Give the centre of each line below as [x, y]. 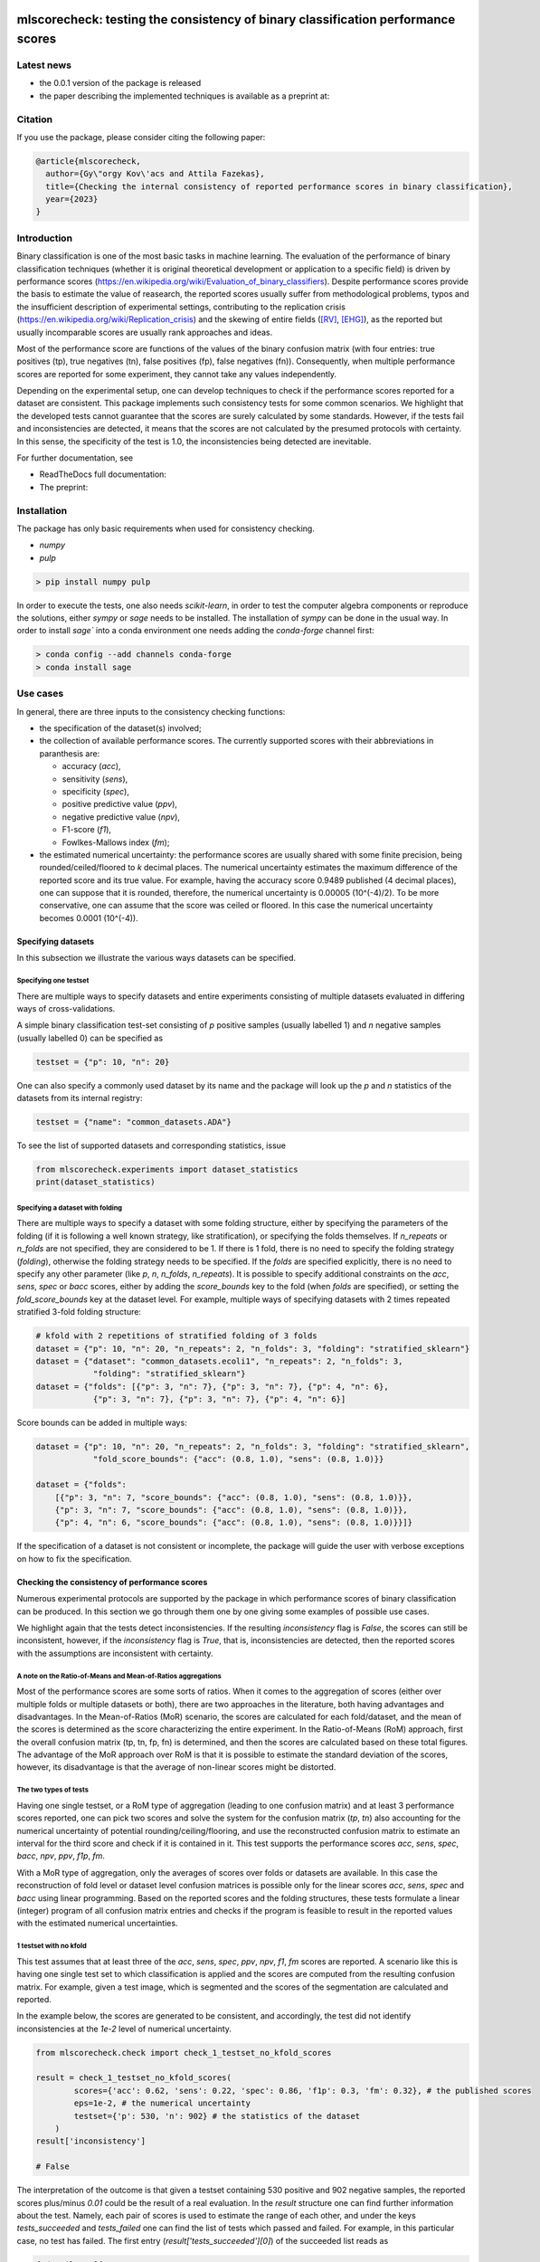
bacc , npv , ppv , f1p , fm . [61, 1856]
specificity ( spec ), [96, 791]
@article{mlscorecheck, [89, 161]
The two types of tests [53, 1790]
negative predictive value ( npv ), [121, 817]
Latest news [44, 65]
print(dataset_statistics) [95, 1182]
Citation [35, 119]
